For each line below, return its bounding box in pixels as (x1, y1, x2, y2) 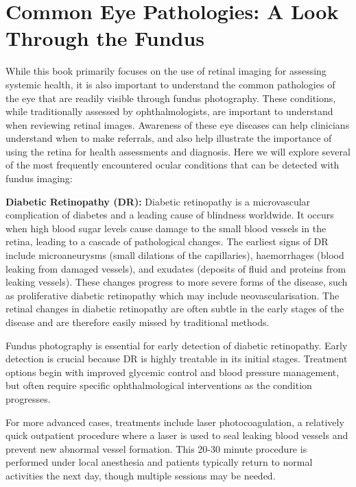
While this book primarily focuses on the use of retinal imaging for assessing (5, 64, 327, 78)
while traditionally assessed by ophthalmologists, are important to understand (5, 104, 333, 118)
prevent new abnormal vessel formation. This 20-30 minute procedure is (5, 441, 307, 455)
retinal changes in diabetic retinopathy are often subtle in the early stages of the (5, 301, 344, 316)
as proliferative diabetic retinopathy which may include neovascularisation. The (5, 288, 340, 302)
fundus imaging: (5, 171, 73, 186)
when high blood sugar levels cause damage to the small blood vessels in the (5, 221, 327, 235)
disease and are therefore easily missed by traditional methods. (5, 315, 270, 329)
